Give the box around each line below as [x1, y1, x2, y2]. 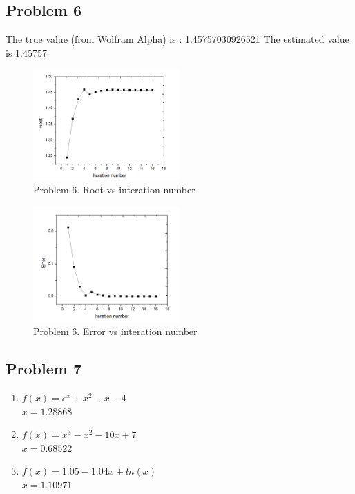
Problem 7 [6, 358, 81, 379]
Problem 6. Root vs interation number [33, 182, 195, 197]
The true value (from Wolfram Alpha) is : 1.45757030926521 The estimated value [6, 32, 349, 46]
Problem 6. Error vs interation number [33, 324, 198, 339]
